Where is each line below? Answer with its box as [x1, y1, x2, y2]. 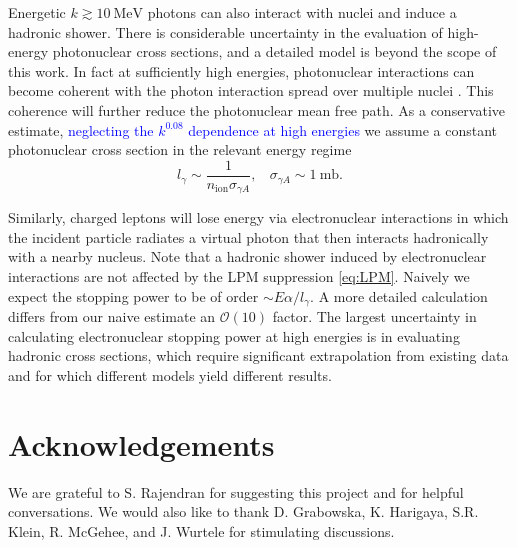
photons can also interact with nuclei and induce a [147, 2, 457, 22]
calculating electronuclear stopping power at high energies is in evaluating [8, 325, 460, 346]
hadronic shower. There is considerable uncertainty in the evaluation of [8, 21, 443, 42]
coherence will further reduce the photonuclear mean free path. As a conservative [8, 99, 506, 120]
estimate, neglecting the [8, 119, 154, 140]
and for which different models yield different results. [8, 364, 332, 385]
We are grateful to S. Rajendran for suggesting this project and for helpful [8, 481, 464, 502]
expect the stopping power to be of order [8, 285, 259, 306]
